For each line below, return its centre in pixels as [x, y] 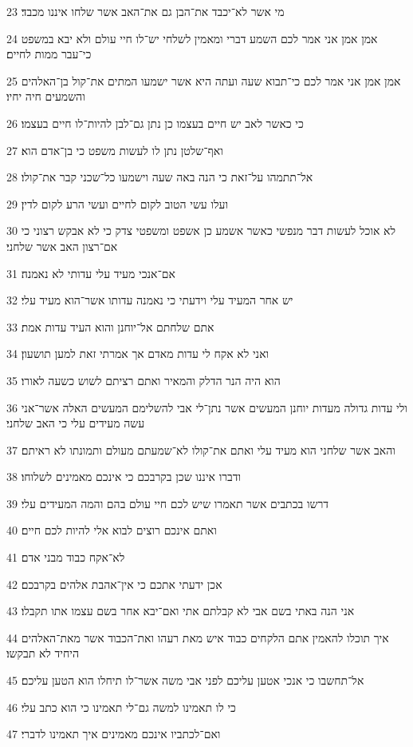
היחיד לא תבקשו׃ [43, 653]
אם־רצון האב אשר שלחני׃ [62, 246]
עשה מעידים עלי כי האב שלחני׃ [76, 423]
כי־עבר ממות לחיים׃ [49, 54]
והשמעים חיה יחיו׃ [46, 96]
